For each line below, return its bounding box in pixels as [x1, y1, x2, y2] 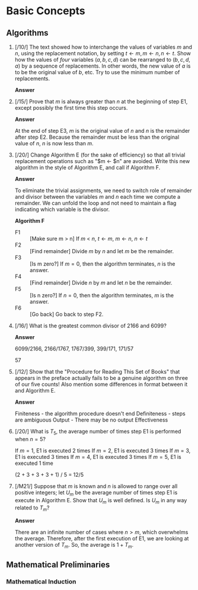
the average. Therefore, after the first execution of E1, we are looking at [14, 535, 189, 542]
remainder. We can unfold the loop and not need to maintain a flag [14, 200, 177, 206]
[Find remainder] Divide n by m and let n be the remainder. [29, 279, 173, 286]
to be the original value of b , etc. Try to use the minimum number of [14, 69, 180, 75]
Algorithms [6, 28, 49, 38]
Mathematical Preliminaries [6, 560, 110, 570]
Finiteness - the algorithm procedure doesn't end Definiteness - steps [14, 410, 186, 417]
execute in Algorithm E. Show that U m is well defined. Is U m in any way [14, 496, 187, 505]
